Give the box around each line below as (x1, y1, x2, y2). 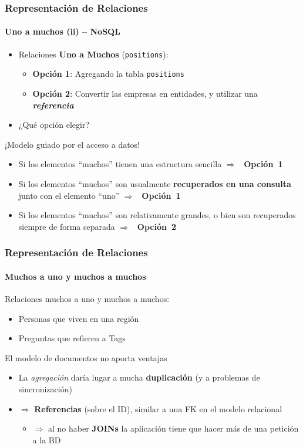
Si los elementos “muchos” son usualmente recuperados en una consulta (18, 177, 291, 189)
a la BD (32, 433, 61, 446)
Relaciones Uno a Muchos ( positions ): (18, 47, 169, 60)
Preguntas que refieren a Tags (18, 332, 126, 344)
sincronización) (18, 382, 72, 395)
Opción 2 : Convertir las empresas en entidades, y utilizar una (32, 87, 258, 99)
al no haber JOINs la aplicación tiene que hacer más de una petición (48, 422, 299, 435)
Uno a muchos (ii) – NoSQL (5, 25, 120, 38)
